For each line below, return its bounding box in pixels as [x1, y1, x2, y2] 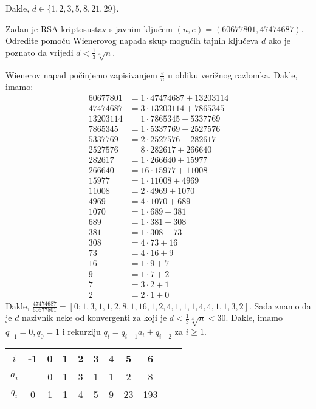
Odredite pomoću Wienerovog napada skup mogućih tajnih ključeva [5, 34, 259, 47]
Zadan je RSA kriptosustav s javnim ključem [5, 22, 173, 35]
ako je [268, 34, 291, 47]
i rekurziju [62, 325, 101, 338]
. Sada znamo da [249, 299, 311, 312]
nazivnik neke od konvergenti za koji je [22, 311, 167, 324]
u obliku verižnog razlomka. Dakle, [168, 68, 298, 81]
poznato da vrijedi [5, 46, 74, 58]
